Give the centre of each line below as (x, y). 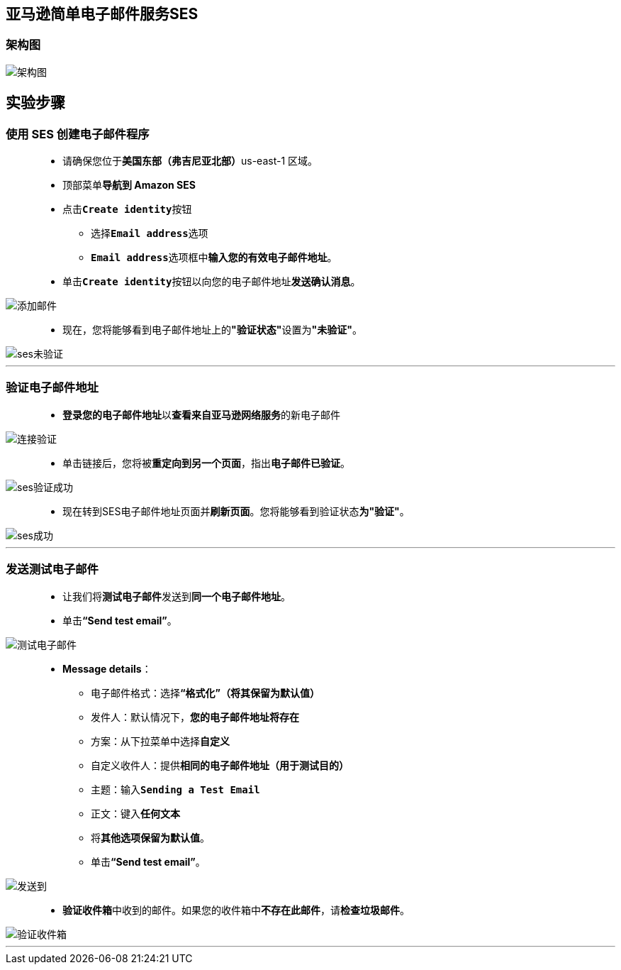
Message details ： (107, 668)
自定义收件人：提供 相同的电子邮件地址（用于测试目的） (220, 765)
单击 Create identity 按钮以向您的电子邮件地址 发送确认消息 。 (212, 282)
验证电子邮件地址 (52, 388)
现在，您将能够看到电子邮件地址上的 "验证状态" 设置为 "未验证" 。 (212, 330)
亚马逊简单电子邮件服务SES (102, 14)
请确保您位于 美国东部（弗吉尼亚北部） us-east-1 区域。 (190, 161)
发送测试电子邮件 (52, 569)
